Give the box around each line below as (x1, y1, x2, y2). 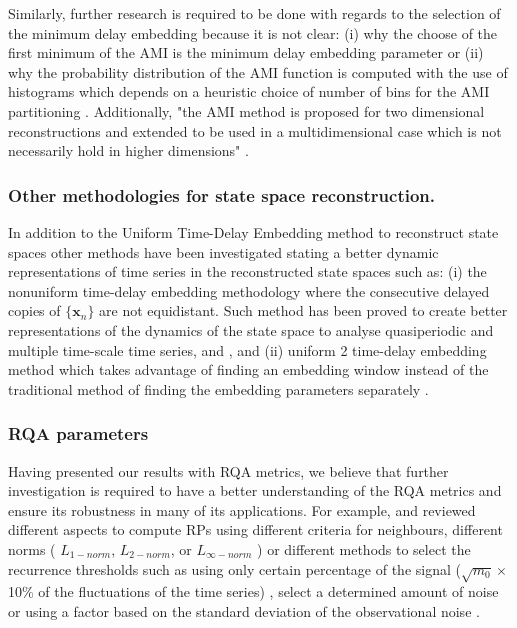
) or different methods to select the (257, 538, 471, 559)
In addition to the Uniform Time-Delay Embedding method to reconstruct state (8, 221, 499, 242)
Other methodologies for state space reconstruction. (8, 182, 435, 207)
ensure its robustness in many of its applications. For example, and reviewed (8, 499, 476, 520)
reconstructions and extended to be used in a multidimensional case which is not (8, 120, 502, 141)
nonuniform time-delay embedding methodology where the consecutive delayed (8, 280, 490, 301)
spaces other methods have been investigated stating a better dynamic (8, 241, 439, 262)
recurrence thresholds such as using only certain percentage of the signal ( (8, 558, 461, 579)
